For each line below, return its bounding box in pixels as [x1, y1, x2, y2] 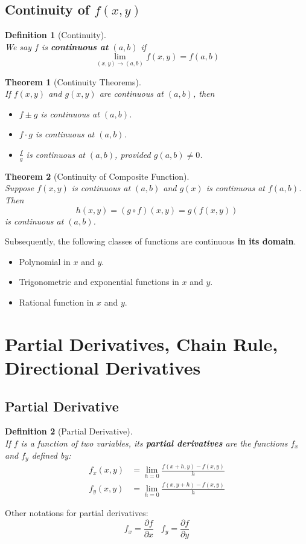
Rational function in [19, 295, 94, 308]
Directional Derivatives [5, 355, 201, 379]
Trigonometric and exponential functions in [19, 275, 179, 288]
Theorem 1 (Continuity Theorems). [5, 75, 141, 88]
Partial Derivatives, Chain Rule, [5, 331, 278, 356]
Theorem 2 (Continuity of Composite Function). [5, 169, 190, 182]
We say [5, 40, 32, 53]
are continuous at [99, 87, 164, 100]
